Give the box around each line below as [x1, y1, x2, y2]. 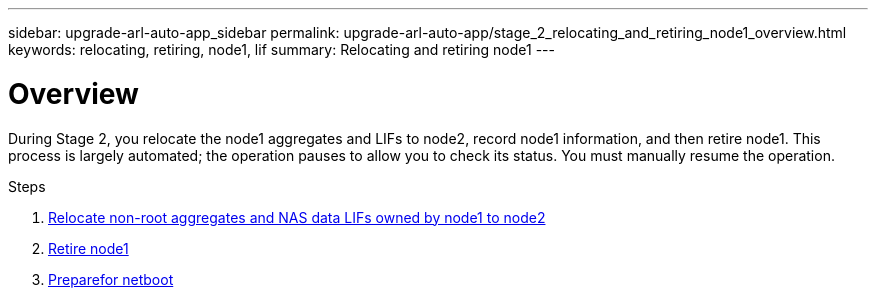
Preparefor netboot [48, 270, 174, 288]
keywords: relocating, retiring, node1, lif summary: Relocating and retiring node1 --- [8, 41, 555, 58]
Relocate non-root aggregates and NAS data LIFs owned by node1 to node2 [48, 208, 546, 226]
